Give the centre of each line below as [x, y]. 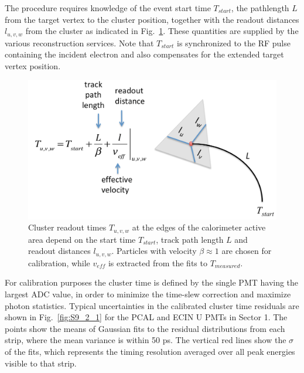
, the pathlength [260, 8]
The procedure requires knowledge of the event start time [108, 8]
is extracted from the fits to [158, 262]
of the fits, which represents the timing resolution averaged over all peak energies [150, 351]
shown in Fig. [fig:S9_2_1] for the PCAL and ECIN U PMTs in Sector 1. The [146, 317]
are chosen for [247, 251]
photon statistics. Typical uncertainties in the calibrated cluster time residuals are [152, 305]
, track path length [190, 239]
